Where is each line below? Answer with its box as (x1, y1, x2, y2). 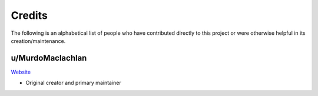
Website (11, 68, 31, 75)
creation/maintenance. (11, 37, 66, 44)
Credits (11, 9, 48, 22)
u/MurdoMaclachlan (11, 53, 87, 63)
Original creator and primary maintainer (25, 80, 122, 87)
